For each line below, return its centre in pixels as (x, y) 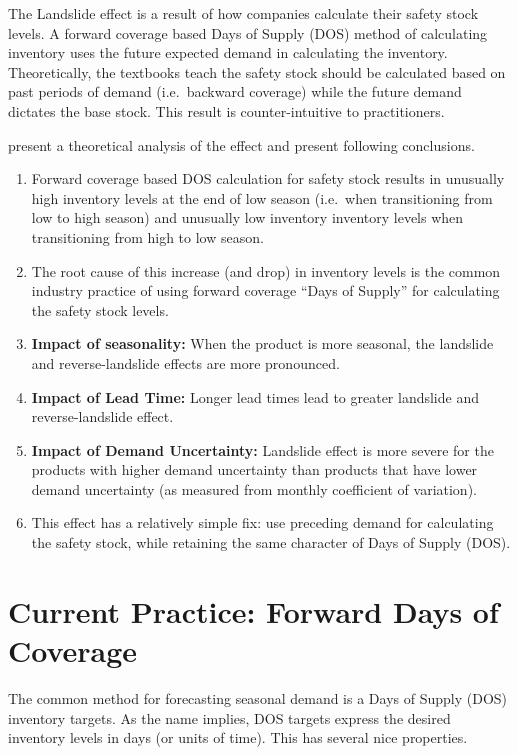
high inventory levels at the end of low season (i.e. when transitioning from (262, 197)
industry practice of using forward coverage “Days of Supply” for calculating (265, 290)
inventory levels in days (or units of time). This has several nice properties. (238, 737)
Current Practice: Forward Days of (253, 610)
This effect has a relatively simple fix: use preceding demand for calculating (262, 522)
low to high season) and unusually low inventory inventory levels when (247, 217)
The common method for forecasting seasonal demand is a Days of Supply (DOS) (258, 697)
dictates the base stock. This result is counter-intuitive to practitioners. (226, 110)
